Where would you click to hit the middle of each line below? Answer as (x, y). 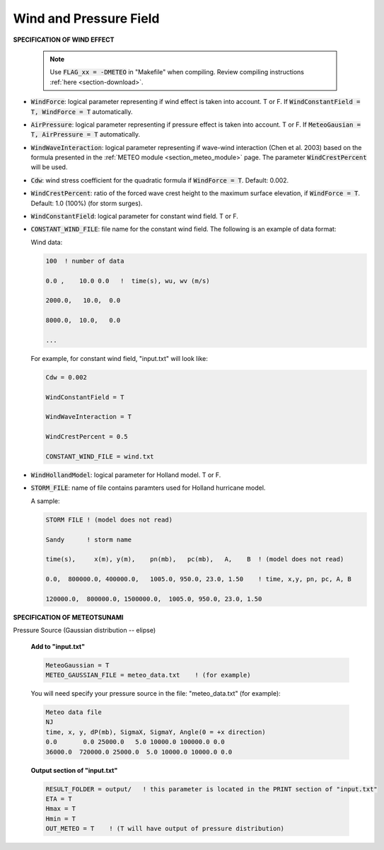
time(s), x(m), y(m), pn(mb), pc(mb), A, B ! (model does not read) (195, 559)
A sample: (45, 501)
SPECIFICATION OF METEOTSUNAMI (68, 617)
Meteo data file (74, 712)
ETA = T (59, 799)
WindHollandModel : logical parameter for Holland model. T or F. (126, 475)
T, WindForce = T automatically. (82, 111)
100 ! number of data (85, 261)
